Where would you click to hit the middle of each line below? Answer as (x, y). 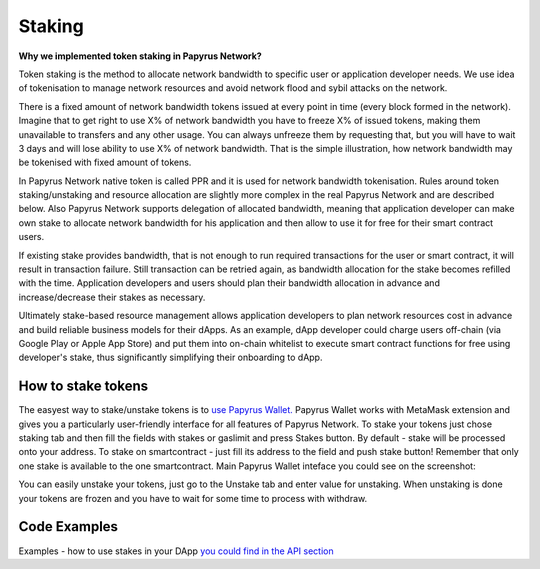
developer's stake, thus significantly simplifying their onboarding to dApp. (170, 357)
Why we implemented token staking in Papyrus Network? (140, 56)
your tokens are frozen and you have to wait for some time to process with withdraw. (193, 498)
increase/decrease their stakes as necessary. (112, 297)
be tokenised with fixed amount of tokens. (105, 162)
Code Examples (68, 526)
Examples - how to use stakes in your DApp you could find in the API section (176, 551)
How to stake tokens (83, 386)
